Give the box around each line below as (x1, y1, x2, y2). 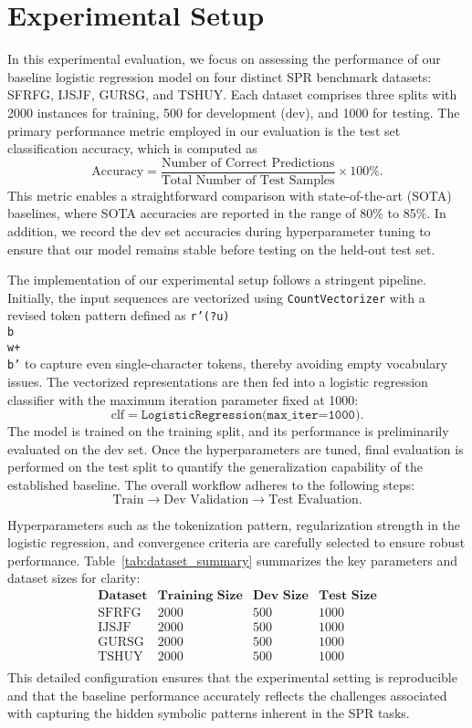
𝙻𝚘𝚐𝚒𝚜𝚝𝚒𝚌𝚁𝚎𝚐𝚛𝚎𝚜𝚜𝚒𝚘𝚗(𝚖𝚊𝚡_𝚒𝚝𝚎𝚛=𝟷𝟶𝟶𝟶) (141, 409, 361, 422)
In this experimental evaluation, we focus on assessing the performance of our (7, 49, 441, 68)
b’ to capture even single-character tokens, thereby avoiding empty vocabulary (7, 354, 448, 373)
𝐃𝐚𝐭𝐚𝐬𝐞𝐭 (98, 588, 148, 602)
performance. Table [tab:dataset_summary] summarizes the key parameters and (7, 550, 457, 569)
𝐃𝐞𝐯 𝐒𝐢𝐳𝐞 (252, 588, 309, 602)
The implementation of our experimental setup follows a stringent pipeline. (7, 270, 426, 289)
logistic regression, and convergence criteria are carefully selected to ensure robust (7, 533, 466, 552)
